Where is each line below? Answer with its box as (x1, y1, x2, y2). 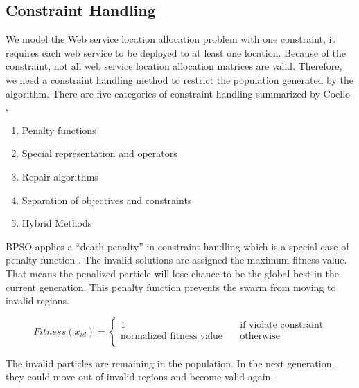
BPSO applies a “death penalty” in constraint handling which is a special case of (6, 239, 349, 253)
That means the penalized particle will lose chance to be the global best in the (6, 266, 339, 280)
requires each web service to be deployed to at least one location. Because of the (6, 45, 346, 59)
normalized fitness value (120, 331, 223, 342)
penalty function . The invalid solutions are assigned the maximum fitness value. (6, 252, 347, 267)
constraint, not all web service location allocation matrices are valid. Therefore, (6, 59, 342, 73)
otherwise (240, 331, 280, 342)
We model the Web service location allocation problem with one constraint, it (6, 32, 335, 46)
